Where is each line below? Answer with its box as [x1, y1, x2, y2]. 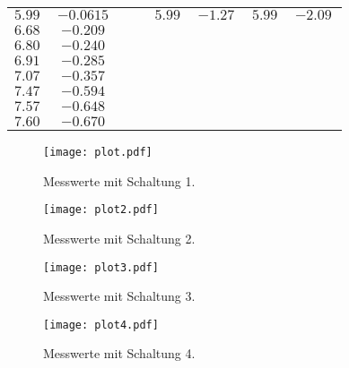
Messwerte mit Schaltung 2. [43, 228, 196, 247]
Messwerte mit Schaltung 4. [43, 344, 196, 363]
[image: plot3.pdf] [43, 261, 159, 274]
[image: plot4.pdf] [43, 318, 159, 331]
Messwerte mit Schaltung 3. [43, 287, 196, 305]
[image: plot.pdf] [43, 146, 153, 158]
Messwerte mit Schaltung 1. [43, 171, 196, 190]
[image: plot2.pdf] [43, 203, 159, 217]
